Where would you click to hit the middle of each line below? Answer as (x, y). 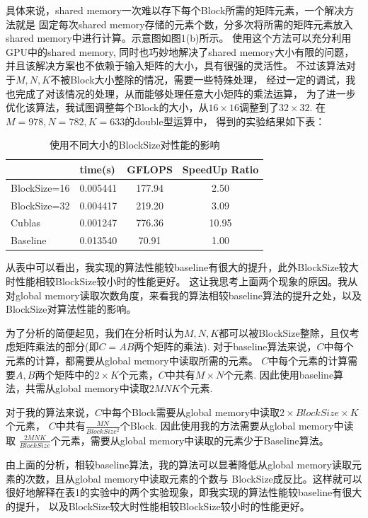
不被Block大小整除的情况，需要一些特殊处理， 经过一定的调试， (198, 79)
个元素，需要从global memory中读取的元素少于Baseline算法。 (190, 440)
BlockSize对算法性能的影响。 (71, 309)
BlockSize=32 (40, 205)
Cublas (26, 223)
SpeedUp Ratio (220, 169)
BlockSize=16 (40, 187)
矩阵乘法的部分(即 (57, 346)
